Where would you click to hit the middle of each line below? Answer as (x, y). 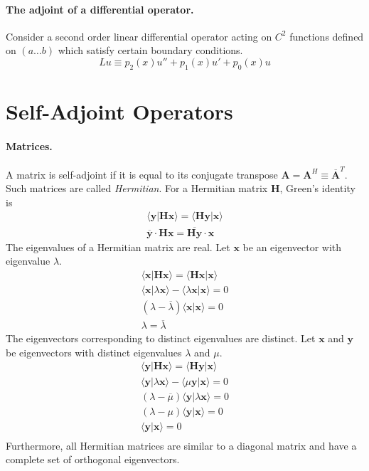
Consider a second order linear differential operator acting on (139, 36)
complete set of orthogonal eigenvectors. (93, 459)
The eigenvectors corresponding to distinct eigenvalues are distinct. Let (161, 338)
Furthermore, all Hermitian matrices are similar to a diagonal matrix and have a (181, 445)
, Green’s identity (317, 188)
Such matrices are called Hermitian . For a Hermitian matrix (137, 188)
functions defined (327, 36)
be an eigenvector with (292, 247)
